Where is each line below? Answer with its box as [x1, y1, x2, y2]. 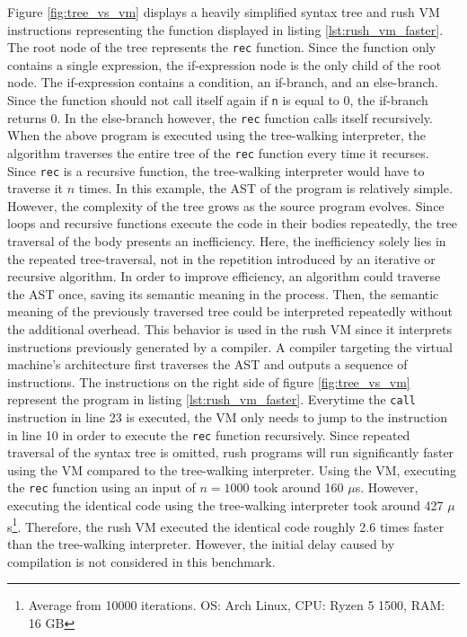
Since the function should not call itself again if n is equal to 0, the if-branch [7, 91, 428, 110]
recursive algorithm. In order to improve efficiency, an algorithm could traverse [7, 267, 441, 286]
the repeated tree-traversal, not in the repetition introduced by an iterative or [7, 249, 436, 268]
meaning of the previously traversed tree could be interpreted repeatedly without [7, 302, 453, 321]
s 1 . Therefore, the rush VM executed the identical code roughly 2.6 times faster [7, 514, 445, 535]
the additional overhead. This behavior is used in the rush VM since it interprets [7, 320, 452, 338]
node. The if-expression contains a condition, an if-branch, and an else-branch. [7, 73, 438, 92]
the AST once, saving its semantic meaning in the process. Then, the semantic [7, 284, 439, 303]
